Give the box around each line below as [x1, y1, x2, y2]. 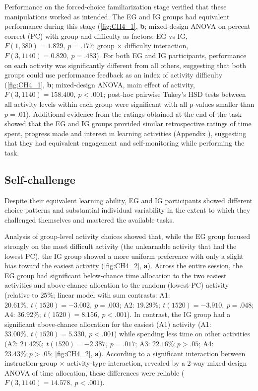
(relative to [4, 290, 38, 300]
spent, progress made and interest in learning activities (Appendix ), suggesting [4, 128, 247, 138]
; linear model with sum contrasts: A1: [53, 290, 170, 300]
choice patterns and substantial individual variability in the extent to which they [4, 205, 251, 215]
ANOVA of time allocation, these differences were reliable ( [4, 367, 185, 378]
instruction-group [4, 358, 57, 368]
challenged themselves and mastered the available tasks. [4, 214, 174, 225]
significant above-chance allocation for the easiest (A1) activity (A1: [4, 318, 211, 329]
